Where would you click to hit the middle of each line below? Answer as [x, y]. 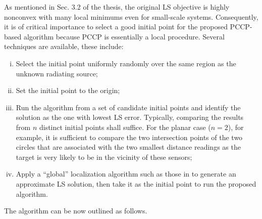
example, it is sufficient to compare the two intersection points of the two [129, 137]
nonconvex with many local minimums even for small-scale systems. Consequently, [131, 16]
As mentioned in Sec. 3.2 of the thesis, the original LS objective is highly [117, 7]
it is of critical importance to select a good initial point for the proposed [116, 27]
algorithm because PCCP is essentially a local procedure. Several [124, 36]
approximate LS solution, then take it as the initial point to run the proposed [136, 183]
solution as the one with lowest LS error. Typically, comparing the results [130, 117]
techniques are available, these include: [64, 46]
